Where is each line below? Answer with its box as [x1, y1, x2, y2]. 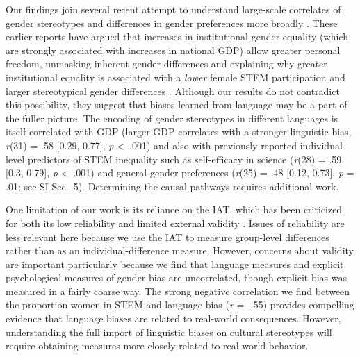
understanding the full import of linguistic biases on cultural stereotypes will [6, 324, 332, 339]
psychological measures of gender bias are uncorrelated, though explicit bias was [6, 270, 347, 285]
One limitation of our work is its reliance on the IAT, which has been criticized [6, 202, 343, 217]
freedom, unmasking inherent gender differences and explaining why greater [6, 56, 327, 71]
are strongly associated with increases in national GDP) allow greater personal [6, 42, 341, 57]
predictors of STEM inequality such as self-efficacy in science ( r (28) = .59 [27, 151, 342, 166]
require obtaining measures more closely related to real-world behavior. [6, 338, 309, 353]
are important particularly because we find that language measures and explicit [6, 256, 344, 271]
